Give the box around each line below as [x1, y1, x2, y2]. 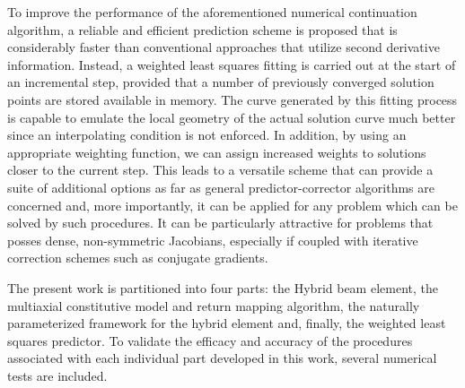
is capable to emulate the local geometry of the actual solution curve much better [7, 108, 456, 126]
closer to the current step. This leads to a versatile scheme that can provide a [7, 160, 434, 179]
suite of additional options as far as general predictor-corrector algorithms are [7, 177, 434, 196]
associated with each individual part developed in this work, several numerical [7, 349, 437, 367]
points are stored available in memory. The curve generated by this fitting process [7, 90, 458, 108]
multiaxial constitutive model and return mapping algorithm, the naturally [7, 296, 420, 315]
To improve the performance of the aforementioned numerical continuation [7, 3, 417, 21]
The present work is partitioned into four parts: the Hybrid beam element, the [7, 278, 438, 297]
